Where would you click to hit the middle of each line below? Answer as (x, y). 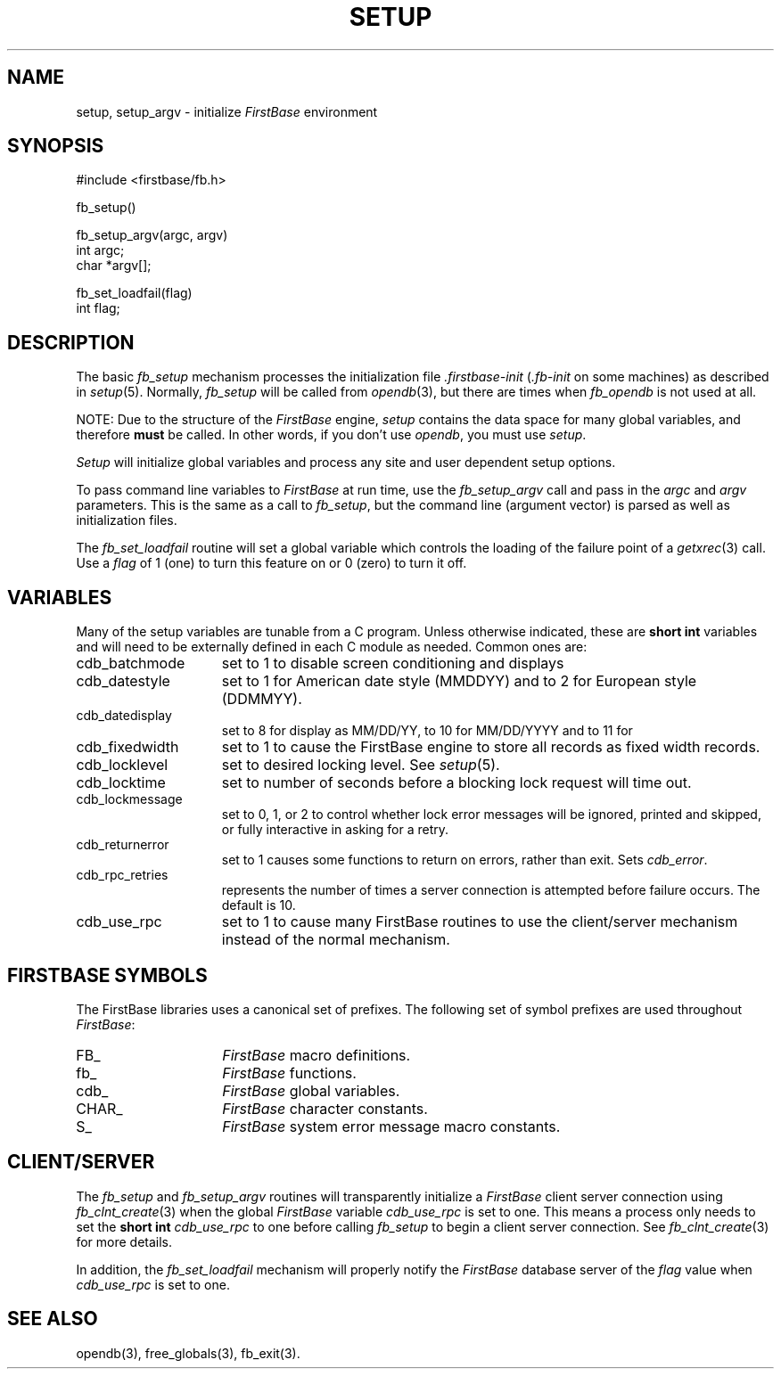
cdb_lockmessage (129, 799)
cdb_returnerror (123, 845)
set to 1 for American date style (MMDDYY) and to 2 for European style (459, 681)
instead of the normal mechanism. (336, 940)
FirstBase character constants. (325, 1108)
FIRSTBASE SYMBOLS (107, 975)
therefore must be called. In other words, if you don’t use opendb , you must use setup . (331, 435)
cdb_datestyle (123, 681)
